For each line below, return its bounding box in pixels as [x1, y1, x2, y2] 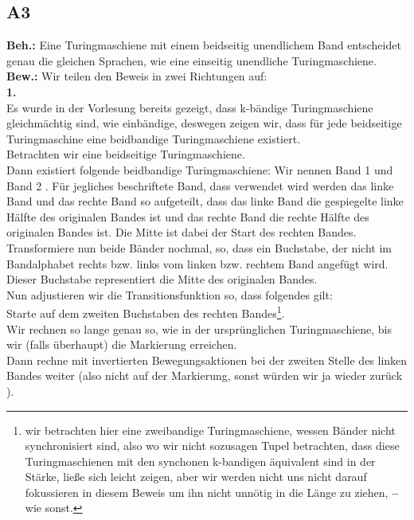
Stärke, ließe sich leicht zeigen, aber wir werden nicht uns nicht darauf [25, 468, 367, 485]
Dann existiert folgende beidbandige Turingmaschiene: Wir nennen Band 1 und [6, 161, 393, 178]
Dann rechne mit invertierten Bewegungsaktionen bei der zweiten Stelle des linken [6, 351, 408, 368]
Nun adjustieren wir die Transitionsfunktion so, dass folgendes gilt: [6, 286, 333, 303]
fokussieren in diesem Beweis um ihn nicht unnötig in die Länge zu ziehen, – [25, 483, 399, 500]
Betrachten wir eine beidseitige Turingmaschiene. [6, 146, 245, 162]
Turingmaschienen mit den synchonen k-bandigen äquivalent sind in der [25, 452, 376, 469]
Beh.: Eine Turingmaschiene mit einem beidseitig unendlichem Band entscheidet [6, 37, 401, 53]
